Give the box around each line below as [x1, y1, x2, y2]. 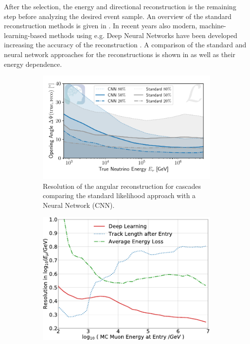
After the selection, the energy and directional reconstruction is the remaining [4, 1, 236, 11]
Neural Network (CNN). [43, 200, 115, 210]
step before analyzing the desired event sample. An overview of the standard [4, 11, 232, 21]
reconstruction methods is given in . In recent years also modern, [4, 20, 197, 31]
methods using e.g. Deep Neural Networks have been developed [49, 30, 237, 40]
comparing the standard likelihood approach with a [43, 190, 196, 201]
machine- [199, 20, 226, 31]
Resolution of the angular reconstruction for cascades [43, 181, 201, 191]
